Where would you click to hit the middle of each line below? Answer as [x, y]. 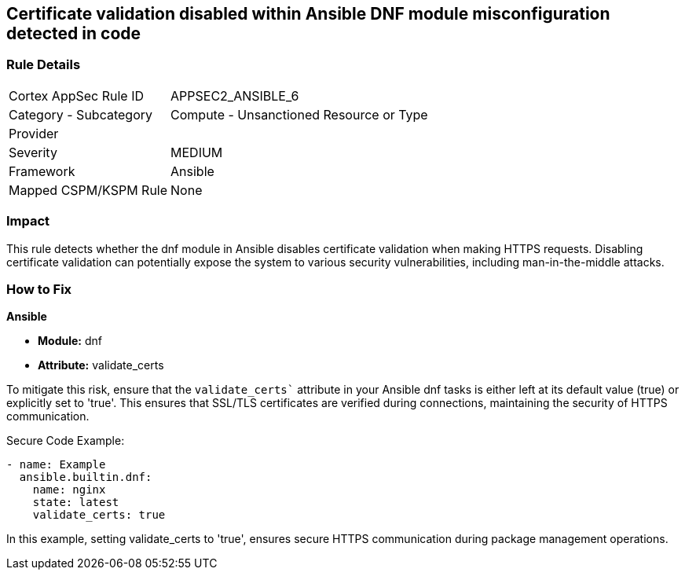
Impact [28, 221]
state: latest [76, 503]
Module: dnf [70, 341]
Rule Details [44, 65]
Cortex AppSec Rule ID [77, 95]
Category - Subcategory [81, 114]
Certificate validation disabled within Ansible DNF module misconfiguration [308, 14]
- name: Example [56, 465]
